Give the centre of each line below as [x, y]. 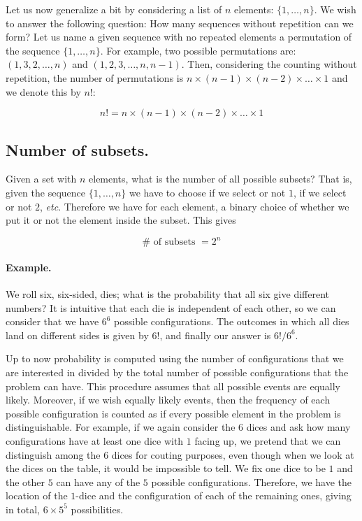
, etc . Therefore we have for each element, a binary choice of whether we [195, 206]
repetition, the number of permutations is [95, 77]
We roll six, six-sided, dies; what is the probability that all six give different [167, 294]
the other [26, 481]
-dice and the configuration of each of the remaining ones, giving [213, 495]
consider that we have [52, 321]
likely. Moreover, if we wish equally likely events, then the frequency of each [168, 400]
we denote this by [43, 91]
